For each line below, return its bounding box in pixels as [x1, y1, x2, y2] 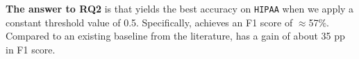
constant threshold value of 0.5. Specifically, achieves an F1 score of [6, 15, 293, 29]
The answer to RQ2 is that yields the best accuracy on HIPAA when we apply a [6, 1, 354, 15]
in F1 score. [6, 42, 56, 56]
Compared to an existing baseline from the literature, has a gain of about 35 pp [6, 28, 345, 43]
